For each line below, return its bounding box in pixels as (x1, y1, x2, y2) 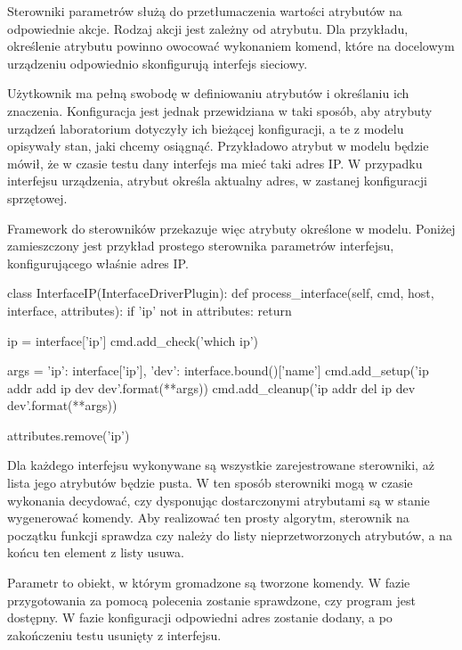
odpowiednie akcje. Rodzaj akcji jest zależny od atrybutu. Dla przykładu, (7, 19, 409, 37)
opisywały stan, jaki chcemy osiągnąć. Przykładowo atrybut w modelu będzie (7, 136, 429, 155)
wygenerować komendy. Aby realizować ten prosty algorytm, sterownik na (7, 508, 409, 527)
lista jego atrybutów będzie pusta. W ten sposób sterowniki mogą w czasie (7, 473, 413, 492)
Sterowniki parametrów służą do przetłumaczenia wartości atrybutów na (7, 2, 402, 20)
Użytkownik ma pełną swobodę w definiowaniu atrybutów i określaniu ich (7, 84, 409, 103)
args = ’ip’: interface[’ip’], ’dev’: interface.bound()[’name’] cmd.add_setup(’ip (7, 361, 429, 380)
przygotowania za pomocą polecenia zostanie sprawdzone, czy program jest (7, 590, 416, 609)
